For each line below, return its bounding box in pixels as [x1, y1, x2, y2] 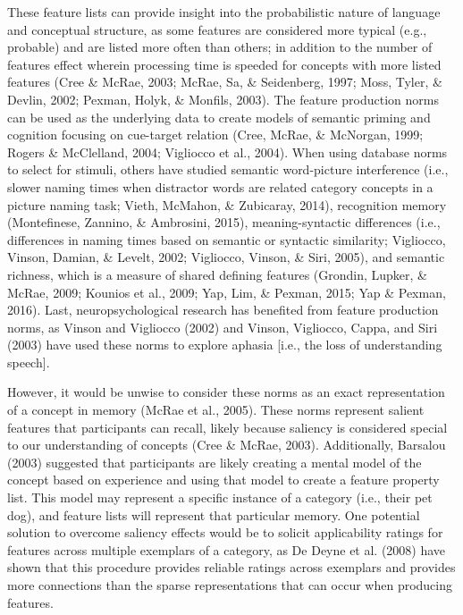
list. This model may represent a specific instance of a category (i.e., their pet [7, 488, 433, 507]
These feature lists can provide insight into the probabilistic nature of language [7, 3, 441, 21]
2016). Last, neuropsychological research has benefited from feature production [7, 300, 439, 319]
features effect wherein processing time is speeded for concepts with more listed [7, 55, 442, 73]
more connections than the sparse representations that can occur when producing [7, 576, 453, 594]
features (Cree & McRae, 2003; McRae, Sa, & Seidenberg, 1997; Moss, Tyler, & [7, 72, 442, 91]
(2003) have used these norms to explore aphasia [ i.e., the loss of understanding [7, 335, 442, 354]
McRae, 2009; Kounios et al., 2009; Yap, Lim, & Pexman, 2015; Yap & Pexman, [7, 282, 446, 301]
